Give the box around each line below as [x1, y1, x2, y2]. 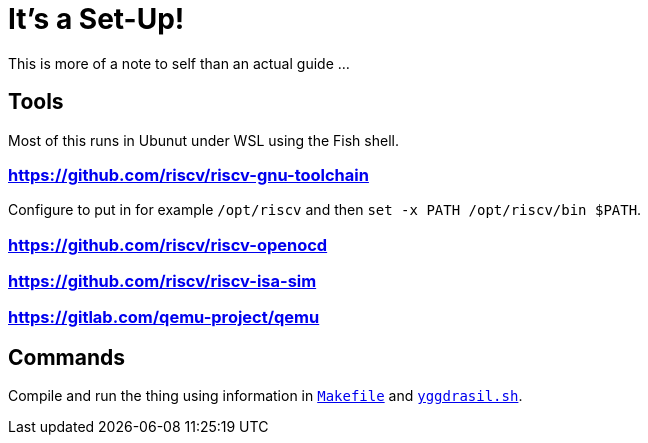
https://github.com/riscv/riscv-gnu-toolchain [8, 164, 369, 185]
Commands [8, 344, 126, 370]
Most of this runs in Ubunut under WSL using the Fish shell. [8, 131, 399, 149]
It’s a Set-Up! [8, 2, 185, 36]
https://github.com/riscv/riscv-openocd [8, 234, 328, 255]
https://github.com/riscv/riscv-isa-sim [8, 271, 317, 292]
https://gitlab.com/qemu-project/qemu [8, 307, 320, 328]
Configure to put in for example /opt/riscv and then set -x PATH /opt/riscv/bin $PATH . [8, 201, 642, 219]
